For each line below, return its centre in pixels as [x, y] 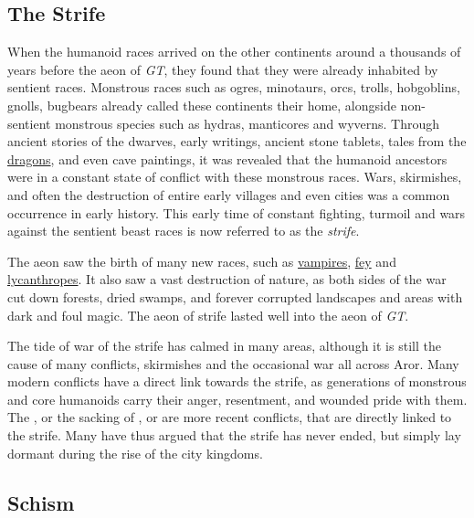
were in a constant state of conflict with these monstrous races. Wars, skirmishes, [235, 177]
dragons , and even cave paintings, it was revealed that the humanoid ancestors [227, 159]
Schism [41, 502]
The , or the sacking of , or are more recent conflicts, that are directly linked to [230, 417]
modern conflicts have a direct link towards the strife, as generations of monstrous [237, 381]
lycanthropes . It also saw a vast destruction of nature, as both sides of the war [227, 279]
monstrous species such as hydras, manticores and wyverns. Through [248, 123]
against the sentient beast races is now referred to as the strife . [184, 231]
